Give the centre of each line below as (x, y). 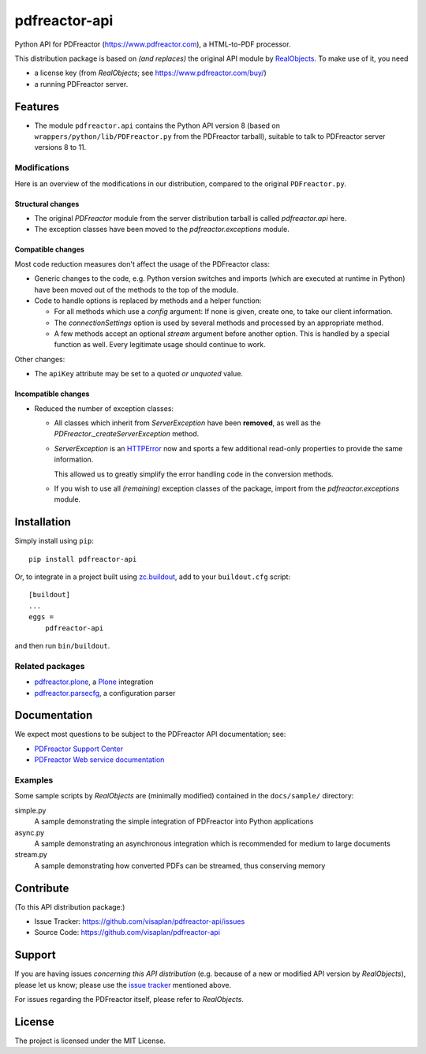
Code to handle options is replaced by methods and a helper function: (148, 301)
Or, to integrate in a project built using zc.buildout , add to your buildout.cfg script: (153, 577)
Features (37, 107)
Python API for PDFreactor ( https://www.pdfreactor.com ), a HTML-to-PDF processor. (153, 44)
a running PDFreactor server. (81, 84)
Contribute (42, 888)
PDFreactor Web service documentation (99, 760)
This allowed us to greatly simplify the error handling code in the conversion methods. (194, 474)
